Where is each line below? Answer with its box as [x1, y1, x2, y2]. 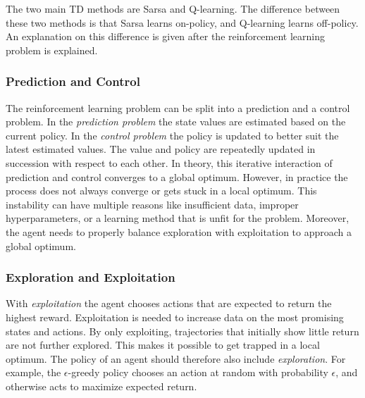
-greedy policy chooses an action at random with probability [68, 365, 328, 380]
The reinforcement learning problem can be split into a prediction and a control [6, 100, 350, 115]
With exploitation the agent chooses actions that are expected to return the [6, 296, 332, 311]
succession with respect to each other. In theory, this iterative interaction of [6, 155, 333, 170]
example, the [6, 365, 61, 380]
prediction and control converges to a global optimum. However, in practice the [6, 169, 348, 184]
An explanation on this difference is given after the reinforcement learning [6, 29, 326, 44]
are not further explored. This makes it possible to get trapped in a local [6, 337, 320, 352]
